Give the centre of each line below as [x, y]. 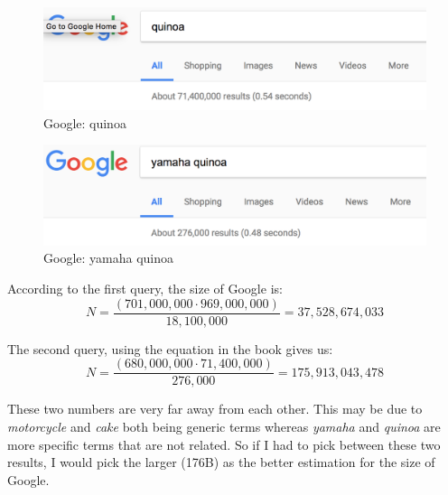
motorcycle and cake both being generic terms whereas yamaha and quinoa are [224, 426]
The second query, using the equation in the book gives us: [170, 348]
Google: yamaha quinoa [109, 258]
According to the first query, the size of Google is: [145, 289]
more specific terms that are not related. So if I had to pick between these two [224, 444]
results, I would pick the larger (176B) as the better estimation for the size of [221, 462]
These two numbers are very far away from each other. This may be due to [215, 409]
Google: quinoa [85, 122]
